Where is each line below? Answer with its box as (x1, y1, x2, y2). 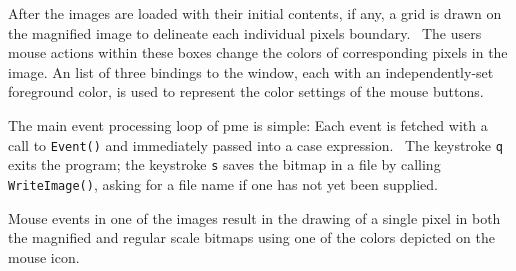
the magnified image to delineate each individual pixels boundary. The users (8, 22, 482, 43)
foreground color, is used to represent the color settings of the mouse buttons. (8, 81, 484, 102)
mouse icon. (8, 246, 80, 267)
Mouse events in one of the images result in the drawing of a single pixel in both (8, 207, 501, 228)
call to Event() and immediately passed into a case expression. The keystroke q (8, 134, 503, 155)
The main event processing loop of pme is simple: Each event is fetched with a (8, 114, 488, 135)
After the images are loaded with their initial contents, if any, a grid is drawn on (8, 3, 502, 23)
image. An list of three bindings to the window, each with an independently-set (8, 61, 494, 82)
